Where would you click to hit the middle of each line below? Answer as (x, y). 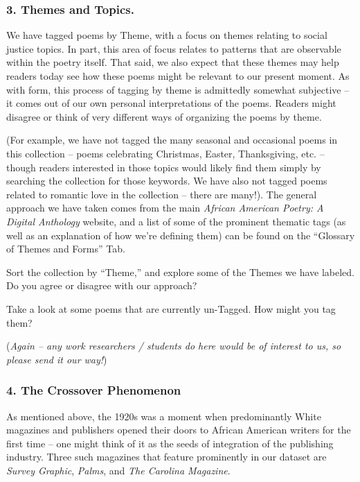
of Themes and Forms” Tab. (66, 249)
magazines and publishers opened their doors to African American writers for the (179, 430)
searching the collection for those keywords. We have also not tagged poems (167, 181)
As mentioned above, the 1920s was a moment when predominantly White (164, 416)
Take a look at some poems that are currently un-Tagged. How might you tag (171, 308)
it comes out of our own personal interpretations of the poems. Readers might (171, 103)
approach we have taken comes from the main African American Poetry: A (165, 208)
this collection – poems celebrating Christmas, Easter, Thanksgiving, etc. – (165, 153)
